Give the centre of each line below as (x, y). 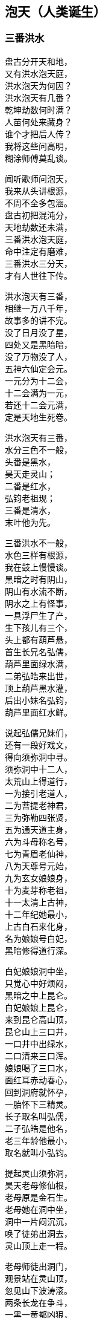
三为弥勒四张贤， (39, 817)
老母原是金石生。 (39, 1197)
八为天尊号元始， (39, 866)
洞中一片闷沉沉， (39, 1221)
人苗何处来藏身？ (39, 122)
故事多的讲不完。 (39, 320)
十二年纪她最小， (39, 914)
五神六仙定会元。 (39, 368)
